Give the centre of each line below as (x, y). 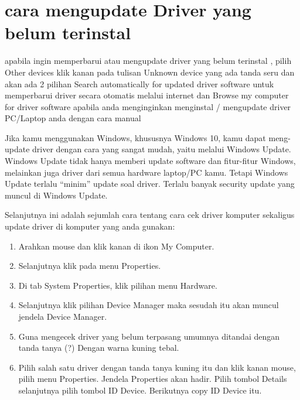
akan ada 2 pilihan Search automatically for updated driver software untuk (139, 83)
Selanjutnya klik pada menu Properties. (90, 266)
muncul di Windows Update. (56, 195)
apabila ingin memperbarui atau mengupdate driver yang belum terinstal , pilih (148, 61)
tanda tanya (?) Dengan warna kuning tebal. (99, 348)
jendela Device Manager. (63, 316)
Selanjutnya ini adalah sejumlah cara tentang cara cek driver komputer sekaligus (150, 215)
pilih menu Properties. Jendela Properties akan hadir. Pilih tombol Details (153, 379)
